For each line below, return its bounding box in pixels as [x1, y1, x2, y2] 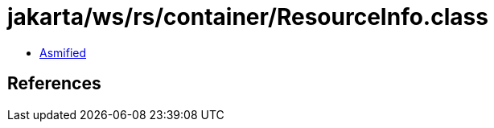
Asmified [39, 45, 87, 60]
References [7, 73, 101, 94]
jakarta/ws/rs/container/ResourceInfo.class [7, 3, 488, 31]
